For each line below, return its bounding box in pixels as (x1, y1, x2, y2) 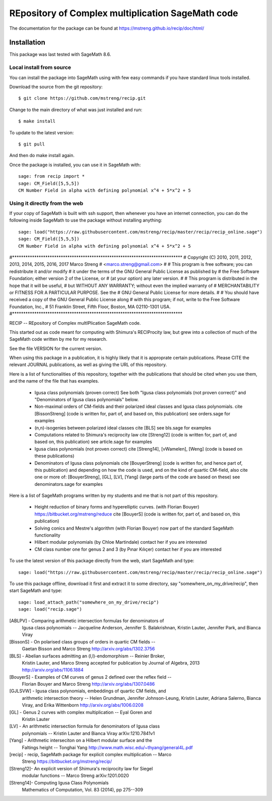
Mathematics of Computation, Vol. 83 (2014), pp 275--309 (22, 786, 144, 792)
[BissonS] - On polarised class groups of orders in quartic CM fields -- (9, 638, 156, 644)
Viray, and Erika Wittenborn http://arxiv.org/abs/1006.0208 (22, 702, 144, 708)
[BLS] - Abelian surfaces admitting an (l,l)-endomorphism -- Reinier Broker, (9, 652, 166, 659)
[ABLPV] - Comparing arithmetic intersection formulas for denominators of (9, 617, 164, 624)
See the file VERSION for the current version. (9, 345, 103, 351)
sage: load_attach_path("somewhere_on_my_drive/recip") (18, 599, 159, 605)
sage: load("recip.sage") (18, 607, 83, 612)
